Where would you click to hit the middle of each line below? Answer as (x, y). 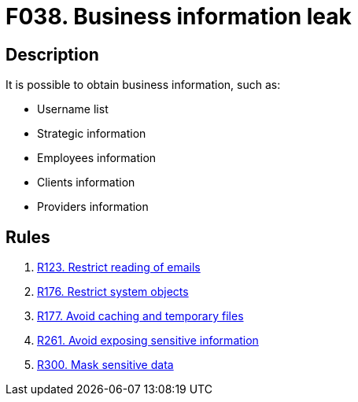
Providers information (93, 207)
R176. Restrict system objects (113, 292)
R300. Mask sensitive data (105, 365)
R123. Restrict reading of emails (119, 267)
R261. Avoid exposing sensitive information (148, 341)
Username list (73, 109)
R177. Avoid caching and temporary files (140, 316)
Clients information (86, 183)
